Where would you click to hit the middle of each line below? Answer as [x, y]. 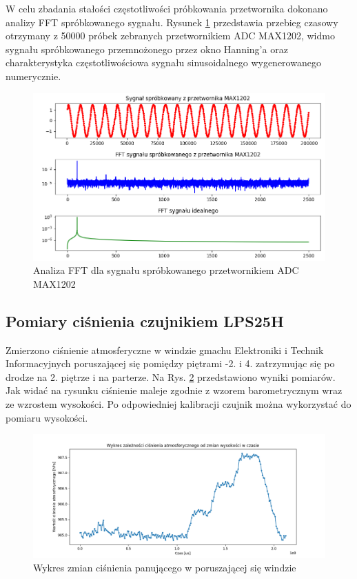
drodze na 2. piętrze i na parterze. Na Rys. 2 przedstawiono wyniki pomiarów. [171, 376]
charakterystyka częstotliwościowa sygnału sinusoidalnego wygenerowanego [163, 62]
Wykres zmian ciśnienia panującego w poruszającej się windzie [165, 568]
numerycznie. [33, 76]
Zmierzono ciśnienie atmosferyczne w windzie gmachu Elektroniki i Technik [165, 350]
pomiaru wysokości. [47, 417]
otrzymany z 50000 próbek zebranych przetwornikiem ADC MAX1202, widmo [170, 36]
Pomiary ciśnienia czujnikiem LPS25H [145, 321]
